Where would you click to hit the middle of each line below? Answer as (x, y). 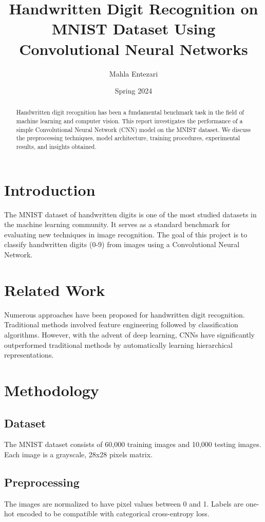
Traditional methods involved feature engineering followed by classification (121, 324)
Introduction (50, 189)
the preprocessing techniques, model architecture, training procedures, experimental (128, 138)
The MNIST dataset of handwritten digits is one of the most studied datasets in (130, 214)
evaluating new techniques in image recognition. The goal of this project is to (126, 234)
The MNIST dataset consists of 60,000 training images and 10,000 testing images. (133, 444)
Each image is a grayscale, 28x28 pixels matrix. (79, 454)
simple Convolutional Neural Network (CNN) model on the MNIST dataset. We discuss (133, 129)
